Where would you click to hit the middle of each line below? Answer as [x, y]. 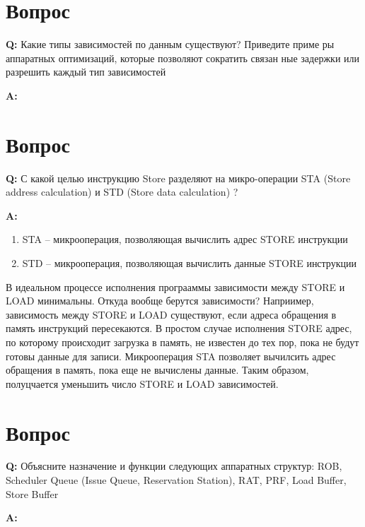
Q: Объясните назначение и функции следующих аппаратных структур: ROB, [174, 466]
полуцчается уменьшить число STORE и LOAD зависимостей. [142, 383]
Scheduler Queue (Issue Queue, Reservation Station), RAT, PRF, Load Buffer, [176, 480]
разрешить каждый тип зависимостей [86, 72]
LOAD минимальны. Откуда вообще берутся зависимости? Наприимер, [160, 301]
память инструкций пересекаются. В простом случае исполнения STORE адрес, [179, 328]
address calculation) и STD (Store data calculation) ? [122, 192]
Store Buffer [32, 493]
